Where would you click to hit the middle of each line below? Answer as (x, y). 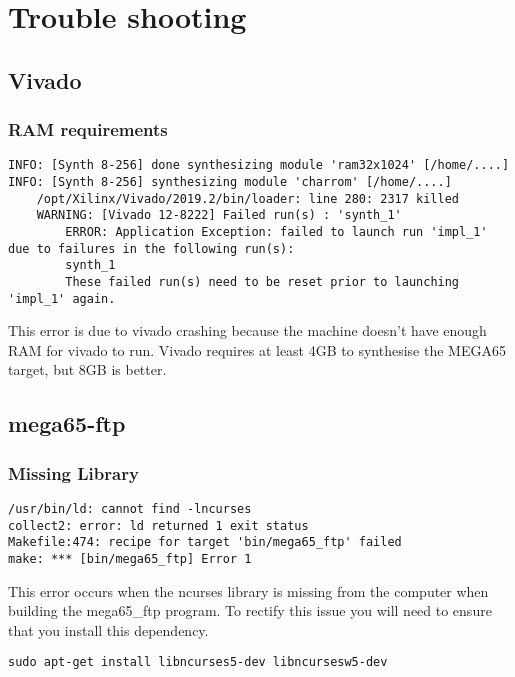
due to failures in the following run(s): (151, 248)
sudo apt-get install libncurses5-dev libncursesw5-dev (198, 662)
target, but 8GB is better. (87, 369)
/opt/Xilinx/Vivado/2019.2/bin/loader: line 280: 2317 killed (248, 198)
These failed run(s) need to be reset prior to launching (262, 281)
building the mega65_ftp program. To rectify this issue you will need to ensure (250, 610)
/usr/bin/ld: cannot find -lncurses (130, 509)
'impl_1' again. (62, 298)
